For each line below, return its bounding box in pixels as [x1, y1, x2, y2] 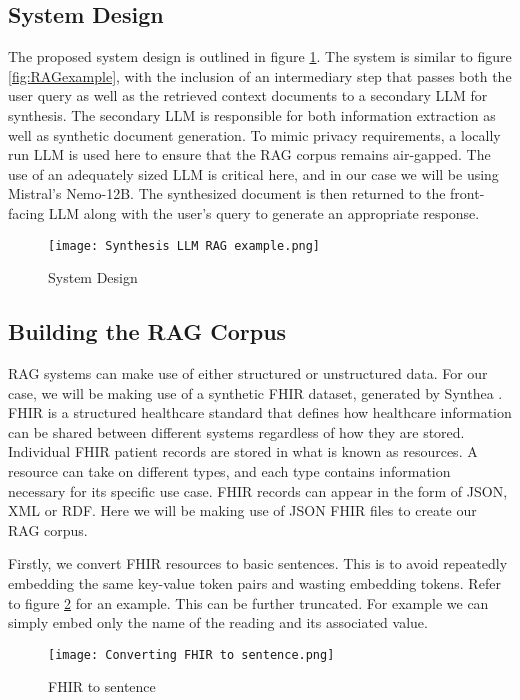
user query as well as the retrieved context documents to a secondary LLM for [8, 85, 488, 106]
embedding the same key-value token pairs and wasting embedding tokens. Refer [8, 572, 501, 593]
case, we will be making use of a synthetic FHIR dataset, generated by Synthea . [8, 382, 503, 403]
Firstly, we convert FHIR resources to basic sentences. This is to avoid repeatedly [8, 553, 508, 574]
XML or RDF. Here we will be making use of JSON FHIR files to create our [8, 500, 477, 521]
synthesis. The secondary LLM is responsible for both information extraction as [8, 104, 496, 125]
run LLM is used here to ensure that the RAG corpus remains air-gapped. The [8, 144, 491, 165]
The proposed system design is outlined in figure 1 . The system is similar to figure [8, 46, 512, 67]
